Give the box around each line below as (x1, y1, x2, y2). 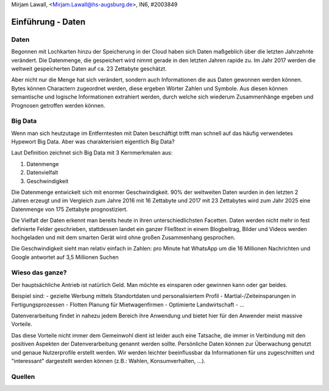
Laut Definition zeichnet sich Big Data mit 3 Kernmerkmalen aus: (11, 149, 173, 156)
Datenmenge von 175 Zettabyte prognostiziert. (11, 206, 128, 213)
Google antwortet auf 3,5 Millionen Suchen (11, 253, 119, 261)
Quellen (11, 372, 35, 381)
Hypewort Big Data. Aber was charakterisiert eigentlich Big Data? (11, 138, 175, 145)
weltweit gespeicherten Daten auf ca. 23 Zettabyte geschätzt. (11, 64, 167, 72)
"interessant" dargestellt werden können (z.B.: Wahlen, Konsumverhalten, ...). (11, 357, 206, 364)
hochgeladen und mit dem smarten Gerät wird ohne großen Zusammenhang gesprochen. (11, 234, 236, 241)
